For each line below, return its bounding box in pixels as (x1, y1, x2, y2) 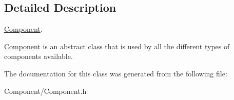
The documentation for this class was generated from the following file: (4, 68, 227, 78)
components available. (4, 51, 73, 62)
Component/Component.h (4, 85, 87, 96)
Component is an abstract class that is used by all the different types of (4, 41, 230, 51)
